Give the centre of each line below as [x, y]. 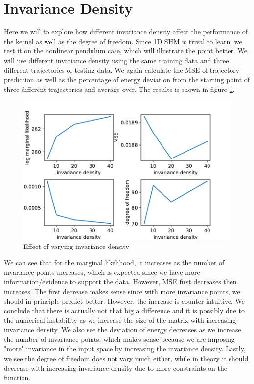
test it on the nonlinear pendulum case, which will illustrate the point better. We [126, 51]
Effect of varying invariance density [76, 246]
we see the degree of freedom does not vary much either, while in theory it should [126, 358]
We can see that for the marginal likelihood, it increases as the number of [114, 262]
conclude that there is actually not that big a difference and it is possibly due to [124, 310]
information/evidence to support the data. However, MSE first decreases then [120, 282]
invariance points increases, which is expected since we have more [102, 272]
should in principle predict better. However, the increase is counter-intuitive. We [125, 301]
